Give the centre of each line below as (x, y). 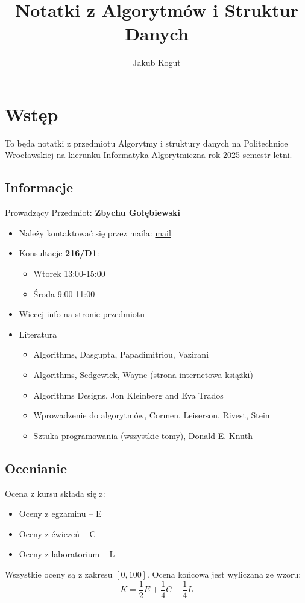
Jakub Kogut (157, 62)
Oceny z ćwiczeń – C (57, 533)
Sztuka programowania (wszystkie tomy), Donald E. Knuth (143, 435)
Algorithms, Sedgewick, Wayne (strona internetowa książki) (143, 374)
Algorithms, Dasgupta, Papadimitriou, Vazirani (121, 354)
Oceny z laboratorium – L (67, 554)
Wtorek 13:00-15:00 (69, 273)
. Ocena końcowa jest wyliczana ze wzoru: (224, 574)
